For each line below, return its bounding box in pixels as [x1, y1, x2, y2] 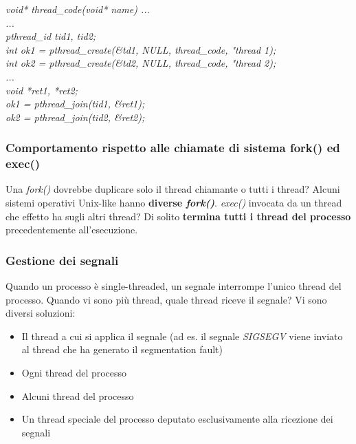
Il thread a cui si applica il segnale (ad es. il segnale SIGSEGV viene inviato [21, 328, 343, 343]
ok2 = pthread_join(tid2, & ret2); [5, 109, 145, 124]
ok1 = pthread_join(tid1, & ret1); [5, 96, 145, 111]
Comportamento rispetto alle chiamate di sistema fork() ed [5, 139, 340, 156]
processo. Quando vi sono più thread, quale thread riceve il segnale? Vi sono [5, 292, 327, 306]
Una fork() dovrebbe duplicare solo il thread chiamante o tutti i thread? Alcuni [5, 182, 340, 196]
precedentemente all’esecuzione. [5, 222, 138, 237]
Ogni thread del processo [21, 366, 127, 380]
